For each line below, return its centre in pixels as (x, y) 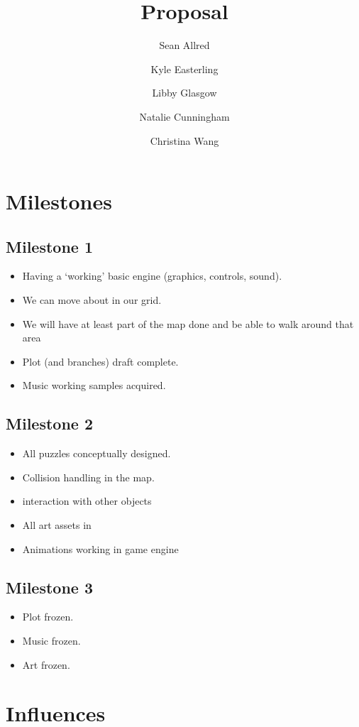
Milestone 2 (49, 423)
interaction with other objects (87, 501)
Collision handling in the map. (88, 477)
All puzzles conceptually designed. (96, 453)
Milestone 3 (49, 587)
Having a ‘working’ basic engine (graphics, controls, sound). (152, 276)
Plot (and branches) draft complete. (100, 361)
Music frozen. (51, 641)
